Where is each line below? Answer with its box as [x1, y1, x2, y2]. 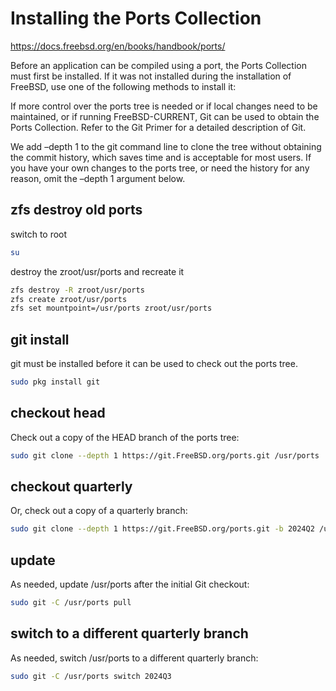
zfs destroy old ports [10, 202, 143, 219]
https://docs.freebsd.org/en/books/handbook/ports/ [10, 40, 226, 52]
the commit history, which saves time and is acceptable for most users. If [10, 151, 312, 163]
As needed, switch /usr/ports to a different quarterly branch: [10, 652, 259, 664]
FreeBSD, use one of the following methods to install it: [10, 80, 237, 92]
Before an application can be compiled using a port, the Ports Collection [10, 59, 307, 71]
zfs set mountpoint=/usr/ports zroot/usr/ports [10, 303, 213, 314]
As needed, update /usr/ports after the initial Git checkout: [10, 578, 250, 591]
